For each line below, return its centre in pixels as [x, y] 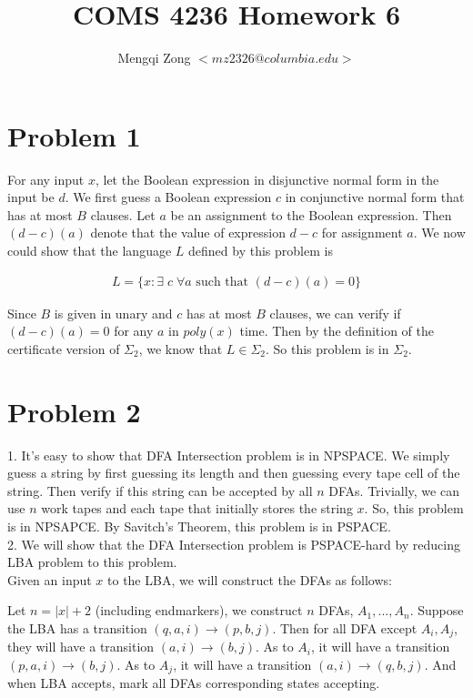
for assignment [362, 233]
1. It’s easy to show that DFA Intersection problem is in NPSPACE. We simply [229, 455]
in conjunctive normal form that [375, 197]
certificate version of [64, 348]
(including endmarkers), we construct [199, 610]
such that [222, 282]
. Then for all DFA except [345, 627]
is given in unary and [113, 313]
